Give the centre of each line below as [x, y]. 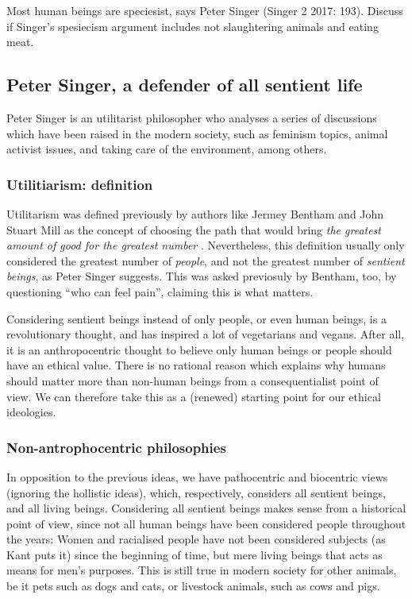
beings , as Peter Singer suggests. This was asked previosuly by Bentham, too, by [202, 276]
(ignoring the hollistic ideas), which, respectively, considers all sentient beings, [196, 492]
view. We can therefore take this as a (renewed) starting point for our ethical [194, 396]
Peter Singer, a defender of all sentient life [185, 85]
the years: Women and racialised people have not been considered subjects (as [196, 539]
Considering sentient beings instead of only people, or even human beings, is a [196, 318]
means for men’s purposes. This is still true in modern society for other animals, [202, 570]
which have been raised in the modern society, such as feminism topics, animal [197, 133]
